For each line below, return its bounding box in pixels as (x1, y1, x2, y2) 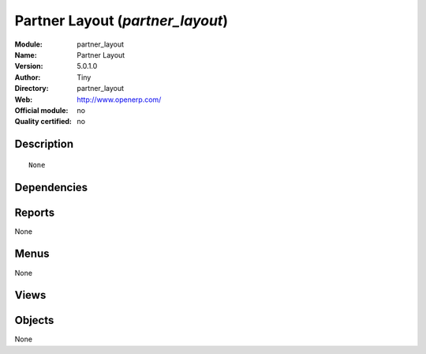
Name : (14, 50, 37, 59)
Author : (14, 72, 41, 82)
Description (14, 137, 74, 151)
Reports (14, 205, 55, 219)
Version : (14, 62, 43, 71)
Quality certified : (14, 117, 73, 126)
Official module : (14, 105, 69, 115)
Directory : (14, 84, 49, 93)
